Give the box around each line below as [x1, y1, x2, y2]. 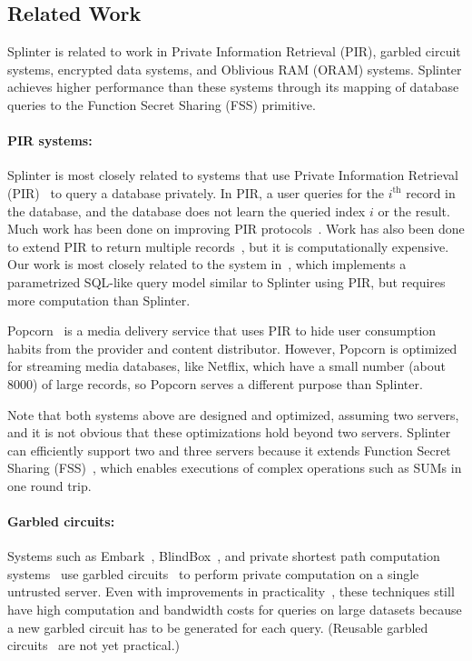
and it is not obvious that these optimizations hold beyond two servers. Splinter [7, 423, 451, 442]
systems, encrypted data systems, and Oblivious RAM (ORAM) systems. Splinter [7, 59, 462, 78]
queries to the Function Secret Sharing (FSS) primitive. [7, 95, 316, 114]
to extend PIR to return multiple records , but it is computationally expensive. [7, 236, 449, 255]
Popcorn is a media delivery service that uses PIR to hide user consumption [7, 321, 437, 340]
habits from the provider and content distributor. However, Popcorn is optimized [7, 338, 457, 357]
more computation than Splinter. [7, 290, 191, 309]
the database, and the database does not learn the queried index [7, 201, 366, 220]
